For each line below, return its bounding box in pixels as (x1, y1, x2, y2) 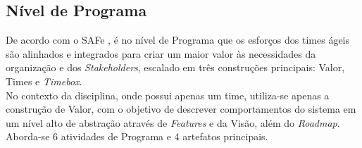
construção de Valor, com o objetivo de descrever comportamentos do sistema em (6, 101, 356, 116)
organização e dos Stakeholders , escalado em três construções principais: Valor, (6, 60, 345, 75)
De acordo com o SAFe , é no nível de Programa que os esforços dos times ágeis (6, 32, 350, 47)
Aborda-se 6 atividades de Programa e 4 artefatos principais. (6, 129, 268, 144)
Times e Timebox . (6, 73, 82, 88)
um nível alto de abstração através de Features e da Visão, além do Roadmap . (6, 115, 340, 130)
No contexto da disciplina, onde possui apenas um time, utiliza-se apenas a (6, 87, 330, 102)
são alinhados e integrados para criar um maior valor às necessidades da (6, 46, 316, 61)
